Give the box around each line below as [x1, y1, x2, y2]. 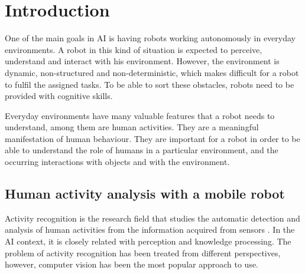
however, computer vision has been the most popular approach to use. [5, 258, 259, 270]
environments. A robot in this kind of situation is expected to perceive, [5, 43, 262, 55]
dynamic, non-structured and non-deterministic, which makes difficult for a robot [5, 66, 299, 78]
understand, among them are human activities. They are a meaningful [5, 121, 259, 133]
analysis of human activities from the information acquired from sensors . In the [5, 223, 295, 236]
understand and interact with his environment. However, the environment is [5, 55, 280, 67]
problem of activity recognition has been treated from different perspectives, [5, 246, 281, 259]
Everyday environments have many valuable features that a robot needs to [5, 109, 275, 121]
